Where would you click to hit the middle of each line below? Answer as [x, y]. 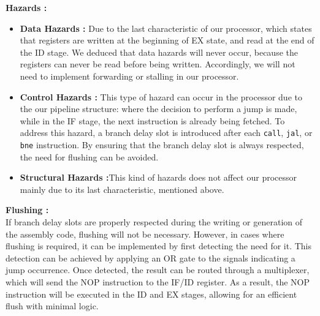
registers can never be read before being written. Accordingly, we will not [158, 64]
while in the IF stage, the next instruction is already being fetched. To [152, 120]
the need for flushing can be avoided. [89, 156]
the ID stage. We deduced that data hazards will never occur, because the [159, 52]
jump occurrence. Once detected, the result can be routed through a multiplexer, [158, 270]
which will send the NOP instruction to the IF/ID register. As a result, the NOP [158, 282]
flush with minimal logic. [52, 306]
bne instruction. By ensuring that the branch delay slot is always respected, [162, 145]
